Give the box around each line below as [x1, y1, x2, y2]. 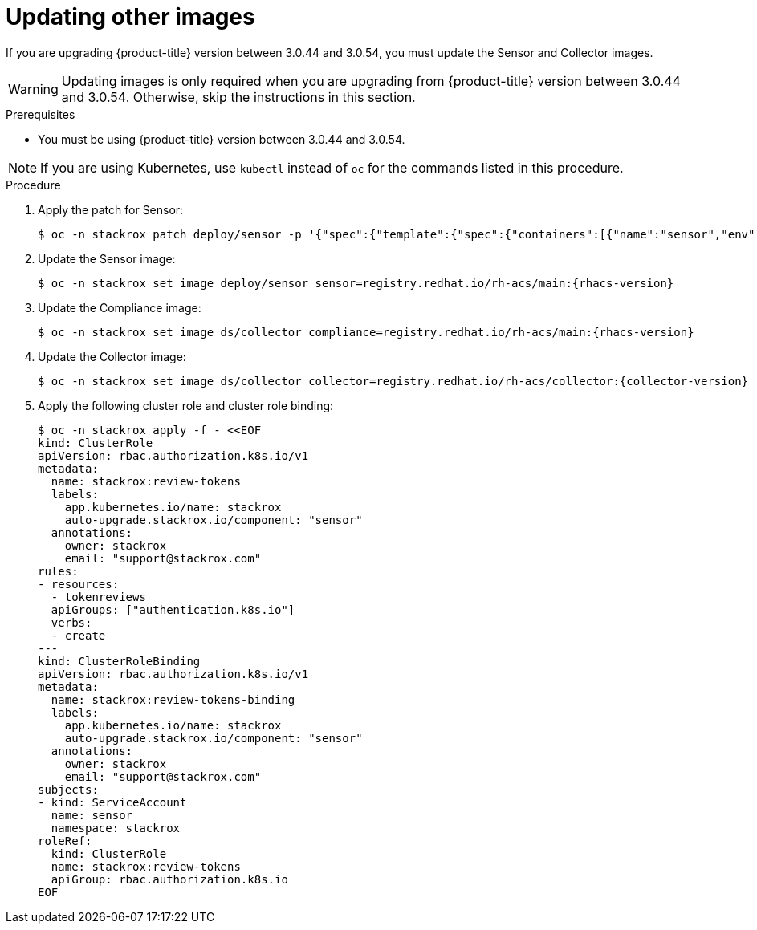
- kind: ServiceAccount [38, 795, 187, 809]
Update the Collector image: [38, 349, 186, 363]
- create [51, 628, 106, 642]
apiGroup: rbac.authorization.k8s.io [51, 872, 288, 886]
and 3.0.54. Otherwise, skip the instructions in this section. [61, 88, 416, 105]
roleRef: [38, 834, 92, 847]
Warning [8, 80, 59, 97]
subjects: [38, 782, 99, 796]
